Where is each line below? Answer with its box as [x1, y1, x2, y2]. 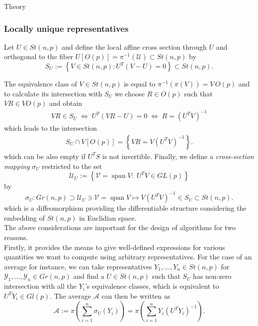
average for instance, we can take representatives [4, 261, 152, 271]
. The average [50, 290, 91, 301]
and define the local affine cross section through [62, 41, 207, 52]
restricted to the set [42, 161, 102, 171]
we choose [114, 88, 145, 98]
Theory [4, 1, 26, 11]
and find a [73, 271, 104, 281]
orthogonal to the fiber [4, 51, 73, 62]
